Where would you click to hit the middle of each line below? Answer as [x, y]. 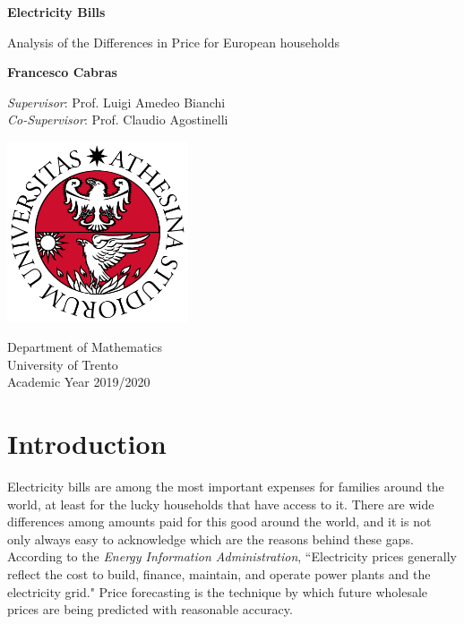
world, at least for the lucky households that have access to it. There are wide [221, 504]
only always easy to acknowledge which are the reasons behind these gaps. [211, 539]
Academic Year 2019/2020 [79, 382]
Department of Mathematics [85, 347]
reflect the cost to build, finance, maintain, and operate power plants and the [219, 574]
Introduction [87, 444]
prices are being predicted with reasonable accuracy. [150, 609]
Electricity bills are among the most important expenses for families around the [226, 487]
